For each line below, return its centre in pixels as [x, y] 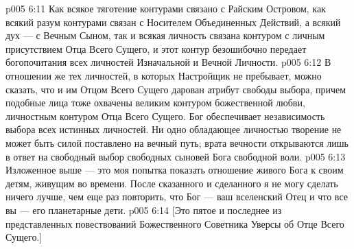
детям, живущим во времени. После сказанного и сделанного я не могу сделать [172, 183]
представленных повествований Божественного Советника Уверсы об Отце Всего [175, 223]
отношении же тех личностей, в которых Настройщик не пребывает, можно [164, 75]
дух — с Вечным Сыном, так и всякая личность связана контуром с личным [165, 35]
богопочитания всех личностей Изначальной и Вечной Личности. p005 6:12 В [168, 62]
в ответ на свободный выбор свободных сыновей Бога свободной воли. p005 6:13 [176, 156]
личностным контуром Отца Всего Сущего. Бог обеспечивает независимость [165, 116]
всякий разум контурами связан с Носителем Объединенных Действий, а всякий [173, 22]
